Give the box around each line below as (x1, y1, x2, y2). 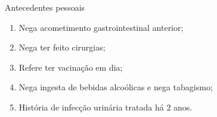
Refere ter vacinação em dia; (18, 61, 123, 73)
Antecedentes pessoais (5, 1, 85, 13)
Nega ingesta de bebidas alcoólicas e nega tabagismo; (18, 81, 213, 93)
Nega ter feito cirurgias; (18, 41, 106, 53)
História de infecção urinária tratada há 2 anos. (18, 100, 193, 113)
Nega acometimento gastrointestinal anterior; (18, 21, 184, 33)
